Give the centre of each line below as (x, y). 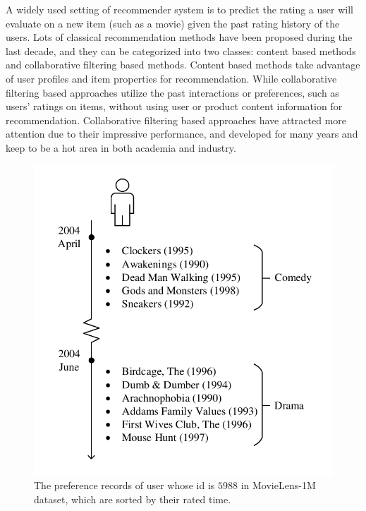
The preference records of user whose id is (124, 485)
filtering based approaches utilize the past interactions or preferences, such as (172, 92)
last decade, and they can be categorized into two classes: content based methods (181, 50)
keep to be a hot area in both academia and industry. (121, 147)
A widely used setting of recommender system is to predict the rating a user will (179, 9)
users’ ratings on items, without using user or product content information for (174, 106)
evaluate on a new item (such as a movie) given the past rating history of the (173, 23)
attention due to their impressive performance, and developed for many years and (182, 134)
